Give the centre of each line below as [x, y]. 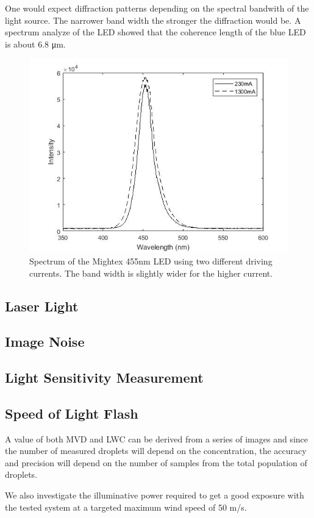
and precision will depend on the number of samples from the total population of [156, 462]
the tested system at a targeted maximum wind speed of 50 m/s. [126, 507]
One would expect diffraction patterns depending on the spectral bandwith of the [157, 8]
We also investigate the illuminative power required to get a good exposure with [155, 495]
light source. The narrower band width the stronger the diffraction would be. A [153, 20]
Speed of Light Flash [72, 413]
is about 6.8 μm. [35, 44]
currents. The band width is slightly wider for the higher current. [151, 273]
